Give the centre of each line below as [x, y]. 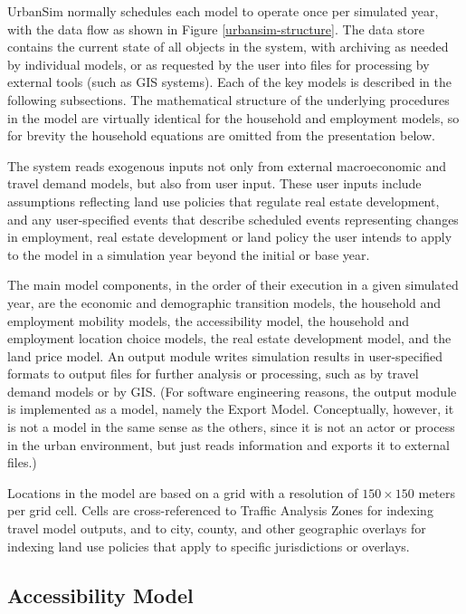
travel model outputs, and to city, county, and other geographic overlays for [217, 528]
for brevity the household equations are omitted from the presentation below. [221, 135]
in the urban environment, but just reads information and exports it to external [228, 444]
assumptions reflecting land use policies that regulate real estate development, [223, 201]
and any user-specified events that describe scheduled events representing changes [233, 219]
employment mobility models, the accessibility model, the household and [209, 320]
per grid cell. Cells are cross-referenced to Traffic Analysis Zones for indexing [220, 510]
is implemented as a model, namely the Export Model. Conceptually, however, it [231, 409]
